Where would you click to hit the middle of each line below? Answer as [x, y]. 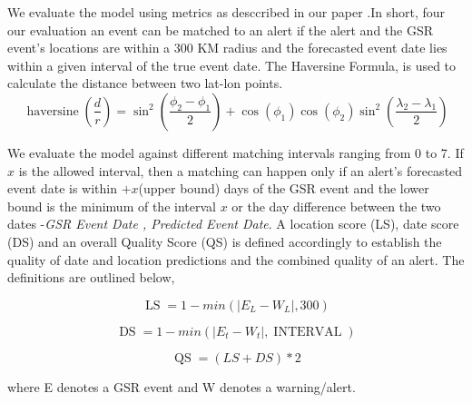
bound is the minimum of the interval [112, 206]
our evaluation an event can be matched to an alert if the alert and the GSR [221, 29]
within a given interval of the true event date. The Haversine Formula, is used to [232, 65]
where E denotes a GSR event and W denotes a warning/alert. [182, 386]
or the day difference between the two [336, 206]
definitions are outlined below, [91, 277]
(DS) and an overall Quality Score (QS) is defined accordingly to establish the [225, 241]
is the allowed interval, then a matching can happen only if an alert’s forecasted [241, 170]
